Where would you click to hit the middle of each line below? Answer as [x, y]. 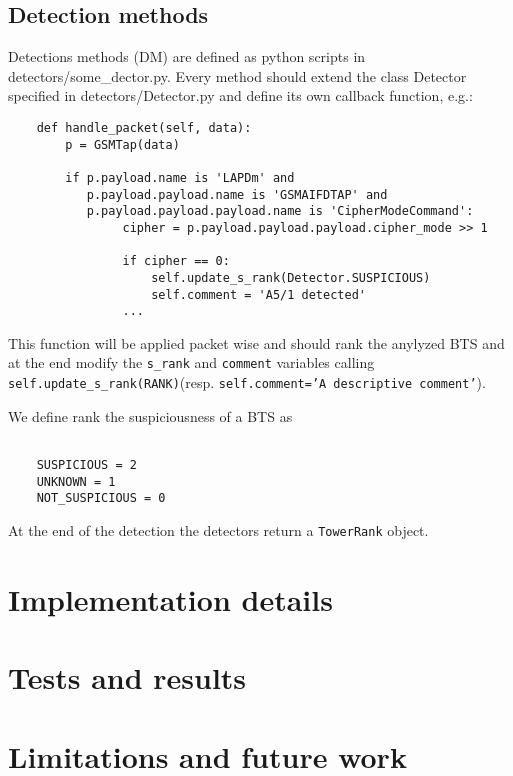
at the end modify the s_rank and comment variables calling [191, 362]
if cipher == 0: [176, 261]
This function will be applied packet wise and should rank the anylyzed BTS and [256, 342]
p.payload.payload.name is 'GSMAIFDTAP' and [237, 194]
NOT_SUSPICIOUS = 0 [101, 498]
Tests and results [127, 677]
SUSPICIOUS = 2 [86, 465]
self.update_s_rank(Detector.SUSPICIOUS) [291, 277]
